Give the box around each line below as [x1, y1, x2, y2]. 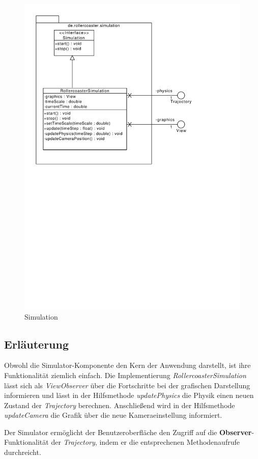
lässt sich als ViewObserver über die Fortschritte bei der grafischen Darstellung [4, 380, 250, 390]
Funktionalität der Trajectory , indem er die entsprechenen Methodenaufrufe [4, 437, 240, 447]
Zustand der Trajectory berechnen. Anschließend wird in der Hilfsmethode [4, 399, 235, 410]
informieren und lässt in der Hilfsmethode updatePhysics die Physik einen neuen [4, 390, 254, 400]
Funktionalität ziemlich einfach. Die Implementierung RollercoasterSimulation [4, 369, 246, 380]
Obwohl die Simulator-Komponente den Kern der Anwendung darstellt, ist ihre [4, 360, 251, 370]
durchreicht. [4, 447, 41, 457]
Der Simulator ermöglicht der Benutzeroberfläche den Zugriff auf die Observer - [4, 426, 254, 437]
